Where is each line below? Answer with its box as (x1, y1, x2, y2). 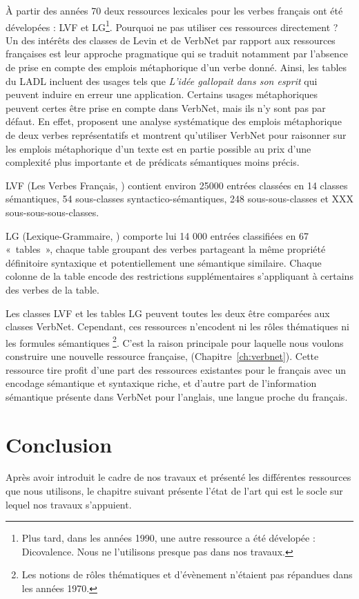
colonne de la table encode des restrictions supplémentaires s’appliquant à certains (6, 269, 353, 283)
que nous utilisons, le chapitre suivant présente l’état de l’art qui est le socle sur (6, 484, 343, 498)
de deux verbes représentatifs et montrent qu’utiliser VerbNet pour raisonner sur (6, 128, 347, 142)
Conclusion (6, 430, 113, 458)
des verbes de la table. (6, 282, 99, 296)
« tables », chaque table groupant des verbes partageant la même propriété (6, 242, 326, 256)
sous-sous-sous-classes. (6, 205, 99, 219)
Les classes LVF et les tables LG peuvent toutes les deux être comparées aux (6, 305, 330, 320)
